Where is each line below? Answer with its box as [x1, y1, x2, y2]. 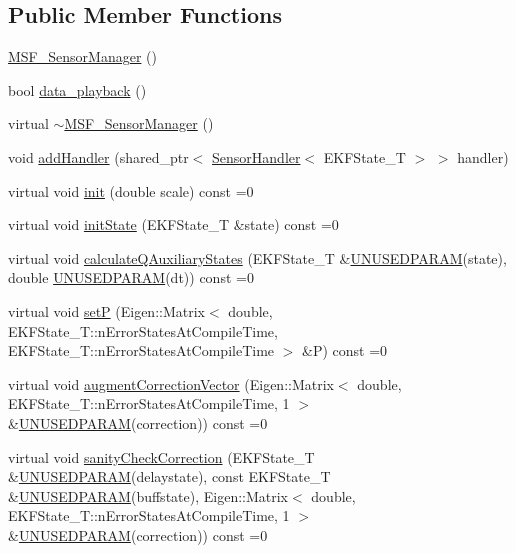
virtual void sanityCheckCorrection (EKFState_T [8, 446, 315, 467]
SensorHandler [212, 146, 301, 167]
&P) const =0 [302, 340, 388, 361]
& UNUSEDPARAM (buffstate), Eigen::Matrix [8, 485, 289, 506]
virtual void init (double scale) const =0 [8, 180, 254, 201]
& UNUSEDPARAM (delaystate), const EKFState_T [8, 466, 331, 487]
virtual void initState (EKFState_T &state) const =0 [8, 214, 339, 235]
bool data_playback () [8, 79, 147, 100]
